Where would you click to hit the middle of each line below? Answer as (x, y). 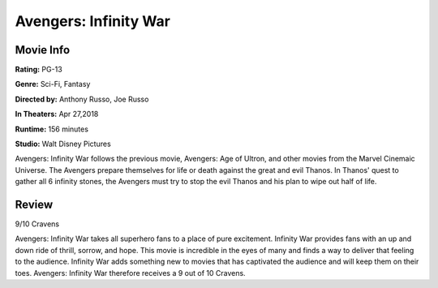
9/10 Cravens (37, 224)
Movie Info (43, 50)
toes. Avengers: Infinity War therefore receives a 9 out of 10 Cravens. (131, 273)
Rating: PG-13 (39, 70)
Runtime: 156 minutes (52, 129)
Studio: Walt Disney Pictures (63, 144)
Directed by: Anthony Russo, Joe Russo (82, 99)
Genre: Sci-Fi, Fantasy (53, 84)
